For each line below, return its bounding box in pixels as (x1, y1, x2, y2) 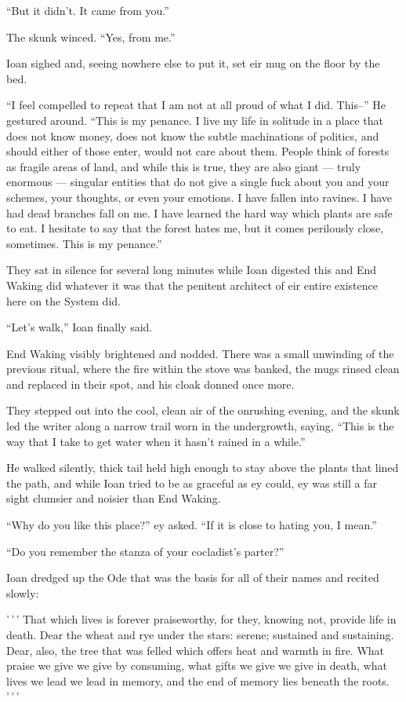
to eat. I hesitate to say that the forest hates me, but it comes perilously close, (6, 220, 384, 236)
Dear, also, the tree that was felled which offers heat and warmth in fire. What (6, 642, 385, 658)
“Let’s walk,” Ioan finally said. (6, 319, 153, 335)
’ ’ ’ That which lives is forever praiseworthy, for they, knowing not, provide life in (6, 611, 397, 627)
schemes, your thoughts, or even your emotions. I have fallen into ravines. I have (6, 188, 393, 205)
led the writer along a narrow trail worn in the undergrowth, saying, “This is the (6, 418, 394, 434)
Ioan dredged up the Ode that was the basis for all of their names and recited (6, 569, 379, 586)
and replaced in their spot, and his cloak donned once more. (6, 375, 295, 392)
